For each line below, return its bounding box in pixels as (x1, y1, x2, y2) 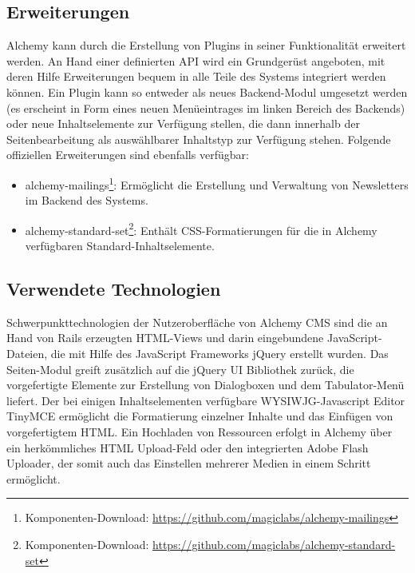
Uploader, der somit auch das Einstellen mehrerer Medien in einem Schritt (6, 455, 371, 472)
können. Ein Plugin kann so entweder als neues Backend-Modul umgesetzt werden (6, 83, 408, 100)
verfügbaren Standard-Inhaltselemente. (25, 237, 215, 254)
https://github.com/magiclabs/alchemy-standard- (152, 535, 396, 552)
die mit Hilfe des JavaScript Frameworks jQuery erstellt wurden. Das (50, 345, 389, 362)
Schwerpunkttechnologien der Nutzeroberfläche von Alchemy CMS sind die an (6, 313, 388, 330)
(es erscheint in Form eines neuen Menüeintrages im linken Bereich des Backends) (6, 99, 405, 116)
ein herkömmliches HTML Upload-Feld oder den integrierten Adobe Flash (6, 439, 369, 456)
